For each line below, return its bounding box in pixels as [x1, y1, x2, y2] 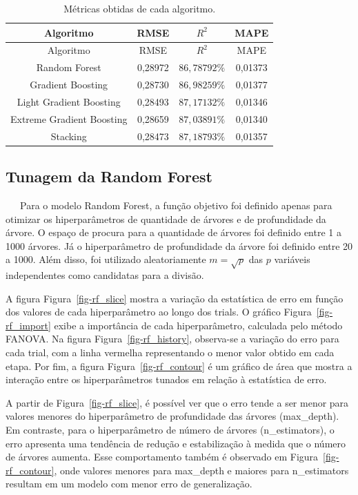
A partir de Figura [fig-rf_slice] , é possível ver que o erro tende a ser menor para [6, 395, 349, 409]
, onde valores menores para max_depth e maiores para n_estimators [54, 463, 349, 477]
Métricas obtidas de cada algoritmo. [63, 1, 216, 15]
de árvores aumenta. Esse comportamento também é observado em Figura [6, 449, 319, 464]
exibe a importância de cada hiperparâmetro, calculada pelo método [54, 318, 343, 332]
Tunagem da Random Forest [6, 166, 213, 187]
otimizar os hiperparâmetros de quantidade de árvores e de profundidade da [6, 211, 326, 226]
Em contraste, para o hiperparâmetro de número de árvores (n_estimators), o [6, 423, 335, 437]
